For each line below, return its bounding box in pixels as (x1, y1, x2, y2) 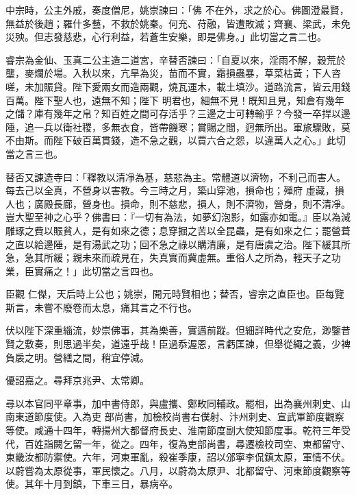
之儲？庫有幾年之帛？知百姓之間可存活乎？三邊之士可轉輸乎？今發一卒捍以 (5, 106, 341, 121)
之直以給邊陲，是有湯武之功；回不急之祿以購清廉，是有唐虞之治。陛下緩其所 (5, 237, 351, 251)
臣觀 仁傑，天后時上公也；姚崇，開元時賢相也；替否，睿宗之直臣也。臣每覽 (5, 287, 344, 301)
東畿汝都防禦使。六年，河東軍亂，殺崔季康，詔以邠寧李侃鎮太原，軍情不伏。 (5, 450, 351, 464)
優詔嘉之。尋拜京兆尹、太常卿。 (5, 373, 149, 387)
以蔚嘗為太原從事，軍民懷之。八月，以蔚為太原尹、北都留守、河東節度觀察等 (5, 463, 351, 477)
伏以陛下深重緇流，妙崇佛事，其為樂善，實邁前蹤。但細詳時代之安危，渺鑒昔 (5, 323, 351, 337)
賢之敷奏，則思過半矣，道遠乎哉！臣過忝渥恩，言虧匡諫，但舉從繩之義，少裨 (5, 337, 351, 351)
